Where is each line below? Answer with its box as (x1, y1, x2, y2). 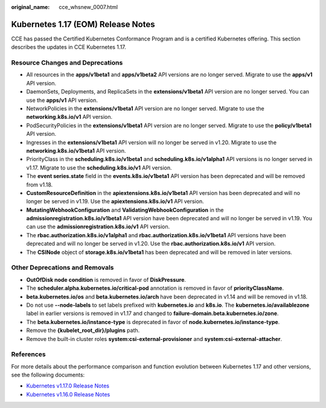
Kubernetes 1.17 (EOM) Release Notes (11, 19, 155, 30)
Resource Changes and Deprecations (11, 59, 123, 67)
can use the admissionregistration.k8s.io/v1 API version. (26, 223, 170, 231)
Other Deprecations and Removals (11, 263, 114, 272)
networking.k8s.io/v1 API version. (26, 113, 113, 121)
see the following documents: (11, 371, 85, 378)
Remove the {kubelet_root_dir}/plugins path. (26, 327, 140, 334)
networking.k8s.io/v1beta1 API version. (26, 147, 126, 154)
